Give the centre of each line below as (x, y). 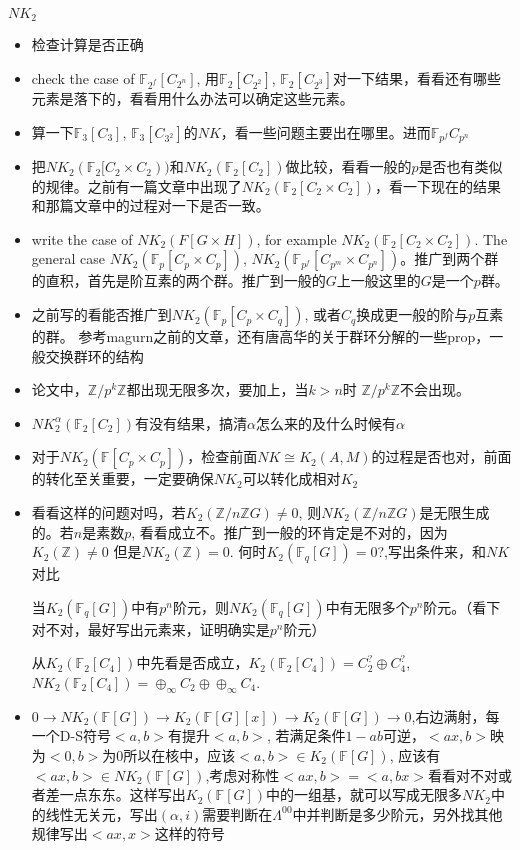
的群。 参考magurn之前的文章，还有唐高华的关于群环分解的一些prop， (260, 336)
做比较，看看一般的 (348, 166)
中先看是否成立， (192, 662)
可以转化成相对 (291, 478)
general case (68, 258)
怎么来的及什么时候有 (326, 422)
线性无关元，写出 (101, 813)
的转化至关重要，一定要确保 (122, 478)
